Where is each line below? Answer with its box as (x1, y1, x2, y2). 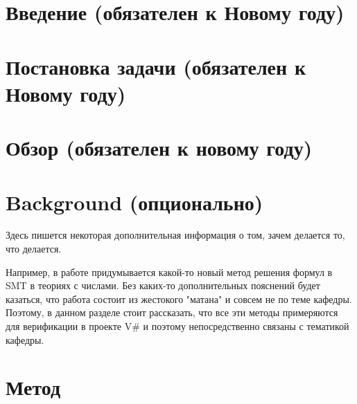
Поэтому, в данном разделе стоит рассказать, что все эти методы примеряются (6, 305, 338, 320)
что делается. (6, 241, 62, 256)
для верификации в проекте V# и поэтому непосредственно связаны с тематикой (6, 319, 349, 333)
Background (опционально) (6, 187, 263, 216)
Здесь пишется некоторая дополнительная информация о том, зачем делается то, (6, 228, 345, 242)
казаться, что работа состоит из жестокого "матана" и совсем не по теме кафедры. (6, 291, 352, 306)
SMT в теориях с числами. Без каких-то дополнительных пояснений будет (6, 278, 320, 293)
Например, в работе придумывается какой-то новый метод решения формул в (6, 264, 333, 279)
